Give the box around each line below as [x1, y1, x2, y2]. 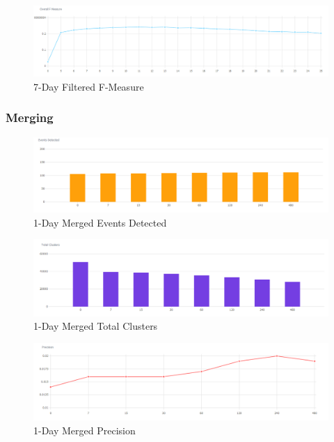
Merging [6, 109, 54, 126]
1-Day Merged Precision [33, 422, 136, 437]
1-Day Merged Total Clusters [33, 319, 158, 333]
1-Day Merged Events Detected [33, 215, 167, 229]
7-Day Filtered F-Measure [33, 79, 144, 93]
